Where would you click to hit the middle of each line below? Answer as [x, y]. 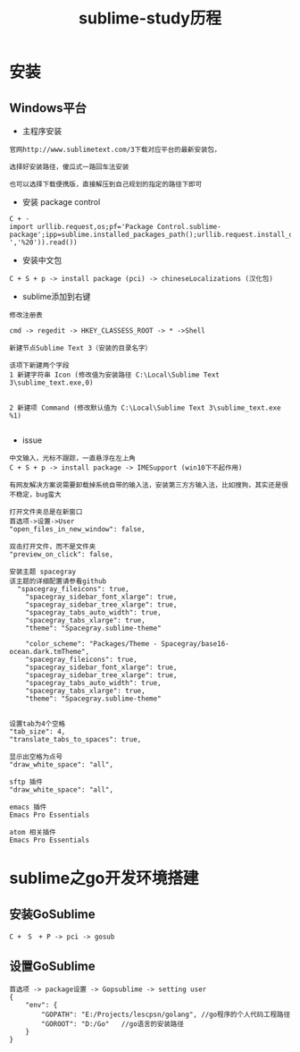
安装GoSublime [52, 914]
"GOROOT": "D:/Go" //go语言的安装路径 [113, 1024]
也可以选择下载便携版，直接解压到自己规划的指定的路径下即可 [106, 184]
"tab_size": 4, [37, 732]
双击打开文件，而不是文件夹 [53, 547]
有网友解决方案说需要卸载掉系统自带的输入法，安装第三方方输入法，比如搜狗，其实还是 [146, 485]
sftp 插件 [26, 782]
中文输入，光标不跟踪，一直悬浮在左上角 [72, 458]
